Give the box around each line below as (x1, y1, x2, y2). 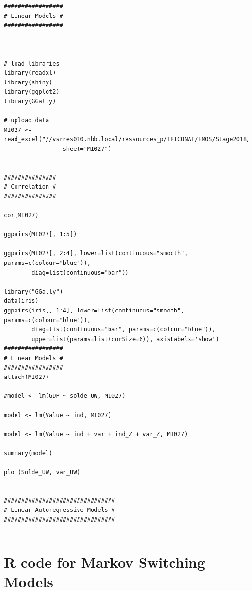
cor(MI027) (4, 212, 39, 219)
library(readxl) (4, 69, 56, 77)
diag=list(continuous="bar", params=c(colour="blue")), (31, 326, 216, 333)
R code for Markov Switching (4, 552, 205, 572)
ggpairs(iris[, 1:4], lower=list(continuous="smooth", (4, 307, 185, 314)
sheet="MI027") (63, 145, 111, 152)
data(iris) (4, 297, 39, 305)
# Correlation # (4, 183, 56, 191)
